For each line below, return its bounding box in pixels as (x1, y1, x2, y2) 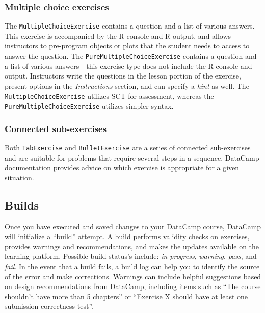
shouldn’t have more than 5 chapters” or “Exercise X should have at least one (5, 291, 248, 301)
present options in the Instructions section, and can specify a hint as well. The (5, 80, 249, 91)
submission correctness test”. (5, 301, 93, 311)
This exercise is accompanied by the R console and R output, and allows (5, 30, 231, 41)
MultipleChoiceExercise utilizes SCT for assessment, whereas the (5, 90, 214, 101)
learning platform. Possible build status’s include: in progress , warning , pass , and (5, 251, 257, 262)
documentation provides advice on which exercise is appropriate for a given (5, 162, 240, 173)
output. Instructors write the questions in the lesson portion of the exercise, (5, 70, 241, 81)
